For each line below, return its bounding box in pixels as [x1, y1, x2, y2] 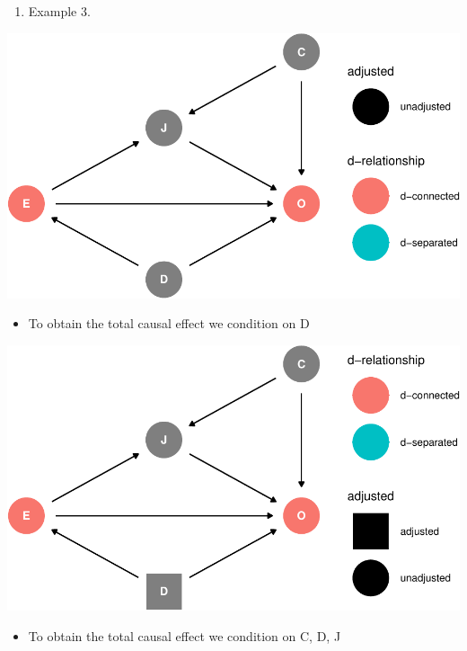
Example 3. [28, 2, 91, 20]
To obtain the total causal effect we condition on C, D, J [28, 626, 341, 645]
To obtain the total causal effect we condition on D [28, 314, 310, 333]
